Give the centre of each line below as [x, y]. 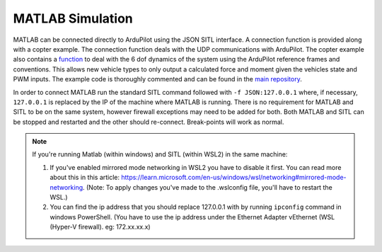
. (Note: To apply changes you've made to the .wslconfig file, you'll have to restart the [207, 187]
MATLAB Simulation [73, 18]
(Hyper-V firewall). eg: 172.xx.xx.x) [100, 227]
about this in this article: [85, 178]
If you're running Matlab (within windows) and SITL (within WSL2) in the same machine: [160, 154]
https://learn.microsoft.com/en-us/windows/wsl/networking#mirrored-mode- [234, 178]
